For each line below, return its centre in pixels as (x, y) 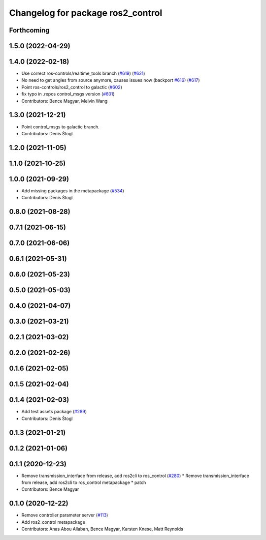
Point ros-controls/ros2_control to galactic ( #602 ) (72, 87)
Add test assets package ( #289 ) (54, 412)
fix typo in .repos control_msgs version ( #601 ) (68, 94)
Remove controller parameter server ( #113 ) (65, 515)
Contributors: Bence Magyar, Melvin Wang (65, 101)
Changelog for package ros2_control (86, 13)
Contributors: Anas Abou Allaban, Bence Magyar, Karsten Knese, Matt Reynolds (102, 529)
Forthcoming (29, 30)
